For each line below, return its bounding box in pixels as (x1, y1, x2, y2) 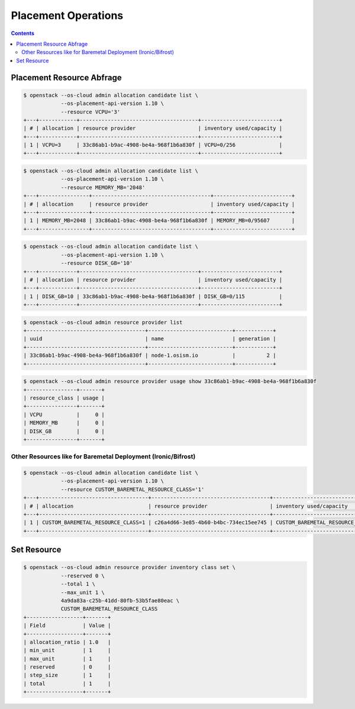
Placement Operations (11, 9, 124, 22)
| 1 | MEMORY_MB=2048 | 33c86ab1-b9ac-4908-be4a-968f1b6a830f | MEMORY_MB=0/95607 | (23, 217, 295, 224)
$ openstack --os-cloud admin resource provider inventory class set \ (23, 564, 236, 571)
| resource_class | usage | (23, 394, 105, 401)
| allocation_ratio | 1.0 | (23, 638, 111, 646)
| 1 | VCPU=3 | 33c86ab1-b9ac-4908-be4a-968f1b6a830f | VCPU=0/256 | (23, 142, 283, 148)
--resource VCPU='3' (60, 108, 121, 115)
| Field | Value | (23, 622, 111, 629)
